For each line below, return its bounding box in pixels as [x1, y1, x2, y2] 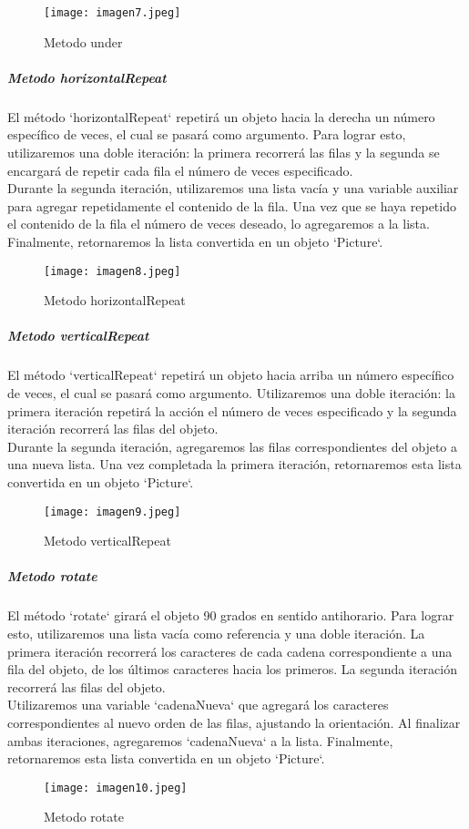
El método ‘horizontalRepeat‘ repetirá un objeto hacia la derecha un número [7, 107, 435, 126]
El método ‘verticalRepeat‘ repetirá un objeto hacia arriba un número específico [7, 365, 454, 384]
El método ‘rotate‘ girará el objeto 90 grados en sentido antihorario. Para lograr [7, 606, 454, 625]
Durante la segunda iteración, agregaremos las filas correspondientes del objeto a [7, 436, 457, 455]
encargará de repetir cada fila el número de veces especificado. [7, 160, 353, 179]
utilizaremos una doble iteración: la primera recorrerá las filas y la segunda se [7, 143, 440, 161]
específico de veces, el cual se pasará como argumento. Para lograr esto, [7, 125, 406, 144]
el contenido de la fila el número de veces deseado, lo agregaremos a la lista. [7, 214, 430, 233]
